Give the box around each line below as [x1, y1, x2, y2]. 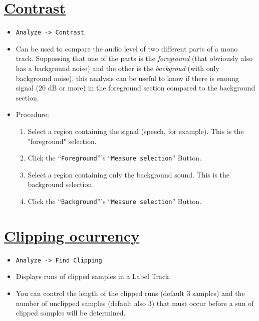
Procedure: [16, 109, 49, 119]
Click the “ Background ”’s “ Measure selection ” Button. [28, 195, 202, 206]
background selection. [28, 179, 94, 189]
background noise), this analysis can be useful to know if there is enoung [16, 72, 239, 83]
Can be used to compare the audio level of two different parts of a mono [16, 43, 238, 53]
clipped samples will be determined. [16, 307, 126, 318]
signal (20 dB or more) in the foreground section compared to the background [16, 82, 255, 93]
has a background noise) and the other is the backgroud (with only [16, 62, 219, 73]
